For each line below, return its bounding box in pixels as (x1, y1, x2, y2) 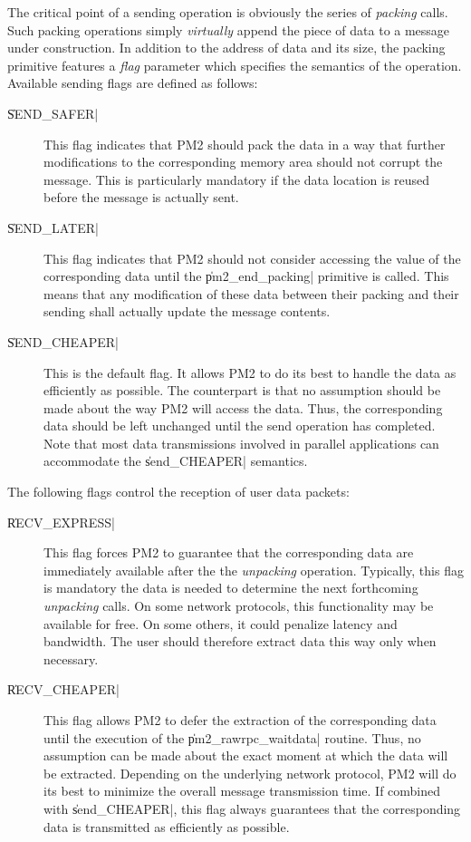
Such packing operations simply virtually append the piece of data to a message (7, 20, 450, 39)
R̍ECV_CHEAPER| (7, 680, 120, 699)
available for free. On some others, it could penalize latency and (43, 614, 398, 633)
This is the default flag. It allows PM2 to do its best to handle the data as (43, 363, 457, 382)
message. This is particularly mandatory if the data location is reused (43, 169, 430, 189)
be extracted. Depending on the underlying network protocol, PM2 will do (43, 763, 457, 782)
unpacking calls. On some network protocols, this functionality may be (43, 596, 434, 615)
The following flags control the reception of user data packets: (7, 482, 350, 501)
